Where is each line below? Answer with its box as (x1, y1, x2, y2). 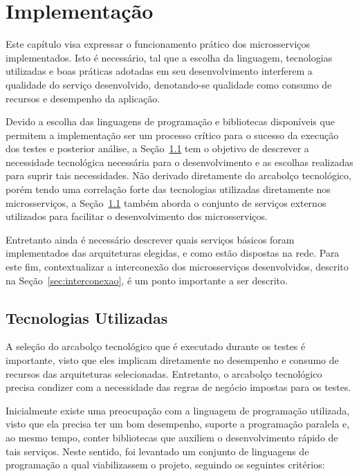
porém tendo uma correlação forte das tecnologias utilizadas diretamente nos (6, 182, 331, 196)
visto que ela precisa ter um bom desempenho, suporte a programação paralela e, (6, 416, 350, 431)
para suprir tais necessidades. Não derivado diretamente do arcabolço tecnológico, (6, 168, 351, 183)
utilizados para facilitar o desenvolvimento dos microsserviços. (6, 209, 268, 223)
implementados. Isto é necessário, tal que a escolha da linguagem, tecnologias (6, 50, 333, 64)
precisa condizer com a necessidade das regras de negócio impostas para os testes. (6, 380, 351, 394)
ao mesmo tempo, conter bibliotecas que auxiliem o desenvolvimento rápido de (6, 430, 338, 444)
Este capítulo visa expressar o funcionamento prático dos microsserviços (6, 37, 311, 51)
